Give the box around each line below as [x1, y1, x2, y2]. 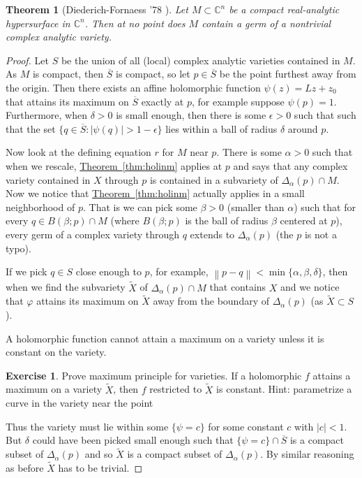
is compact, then [32, 66, 104, 81]
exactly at [141, 94, 184, 108]
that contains [209, 280, 266, 294]
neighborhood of [6, 199, 75, 214]
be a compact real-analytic [229, 2, 340, 16]
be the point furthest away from [219, 66, 356, 81]
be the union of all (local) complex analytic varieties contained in [61, 52, 340, 67]
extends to [190, 226, 235, 241]
